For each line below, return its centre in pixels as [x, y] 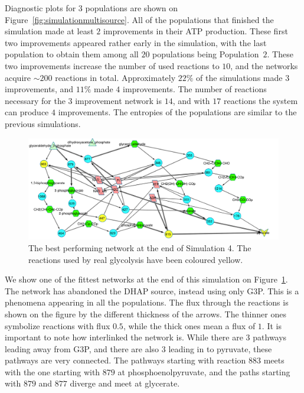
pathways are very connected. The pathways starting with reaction [125, 360]
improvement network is [118, 100]
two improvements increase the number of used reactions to [112, 65]
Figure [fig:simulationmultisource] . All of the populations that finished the [139, 19]
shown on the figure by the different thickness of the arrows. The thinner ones [146, 314]
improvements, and [39, 89]
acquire [18, 77]
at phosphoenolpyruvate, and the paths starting [204, 371]
